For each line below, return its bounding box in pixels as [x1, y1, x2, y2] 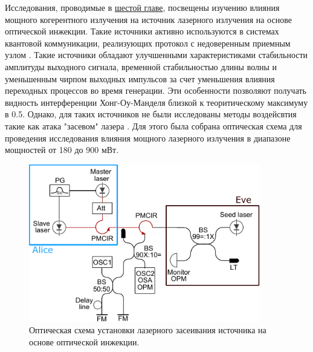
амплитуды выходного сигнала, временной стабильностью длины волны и [5, 60, 277, 73]
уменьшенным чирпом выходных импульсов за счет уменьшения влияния [5, 72, 275, 85]
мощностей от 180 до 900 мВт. [5, 143, 119, 156]
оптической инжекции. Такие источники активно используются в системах [5, 25, 279, 37]
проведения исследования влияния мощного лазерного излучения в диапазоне [5, 131, 291, 144]
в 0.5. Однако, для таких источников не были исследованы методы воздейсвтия [5, 108, 297, 120]
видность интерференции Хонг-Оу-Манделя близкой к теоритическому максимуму [5, 96, 308, 108]
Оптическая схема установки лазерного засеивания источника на [29, 324, 266, 336]
